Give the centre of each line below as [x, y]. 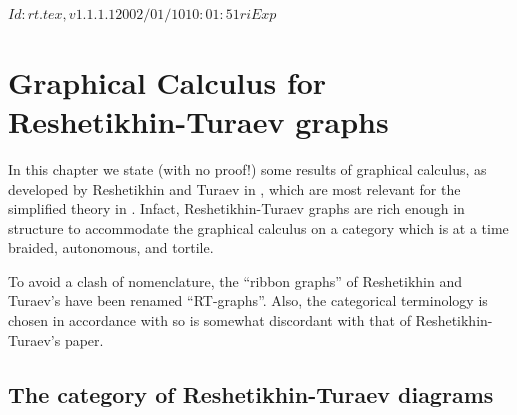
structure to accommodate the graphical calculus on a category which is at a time [258, 227]
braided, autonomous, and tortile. [111, 247]
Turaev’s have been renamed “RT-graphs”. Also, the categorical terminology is [248, 300]
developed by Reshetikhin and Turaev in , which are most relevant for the [234, 188]
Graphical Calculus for [167, 81]
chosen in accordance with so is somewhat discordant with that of [209, 320]
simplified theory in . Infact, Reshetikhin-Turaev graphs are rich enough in [236, 208]
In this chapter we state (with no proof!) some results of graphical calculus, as [247, 168]
